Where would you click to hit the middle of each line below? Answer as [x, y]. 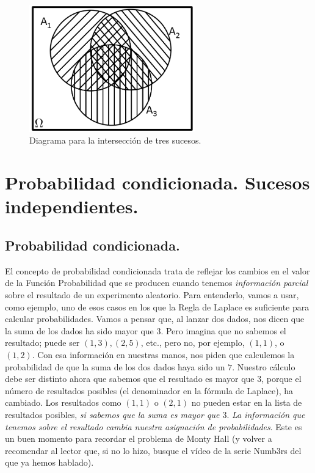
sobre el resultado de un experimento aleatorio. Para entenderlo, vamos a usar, [152, 295]
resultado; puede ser [42, 343]
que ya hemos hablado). [49, 462]
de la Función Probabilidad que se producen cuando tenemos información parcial [157, 283]
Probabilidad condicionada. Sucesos [157, 182]
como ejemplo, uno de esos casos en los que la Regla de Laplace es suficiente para [157, 306]
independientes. [72, 206]
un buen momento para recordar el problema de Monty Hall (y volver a [139, 438]
